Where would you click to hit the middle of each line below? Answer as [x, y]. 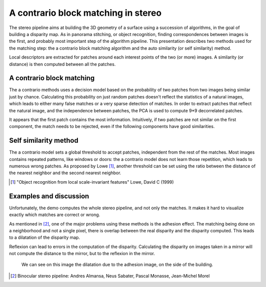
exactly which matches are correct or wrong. [55, 215]
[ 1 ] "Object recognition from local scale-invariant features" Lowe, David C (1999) [92, 182]
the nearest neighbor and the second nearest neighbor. [65, 173]
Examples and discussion [49, 196]
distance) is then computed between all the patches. [62, 64]
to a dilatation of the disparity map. [45, 238]
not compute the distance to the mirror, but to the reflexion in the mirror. [82, 254]
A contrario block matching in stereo [85, 13]
